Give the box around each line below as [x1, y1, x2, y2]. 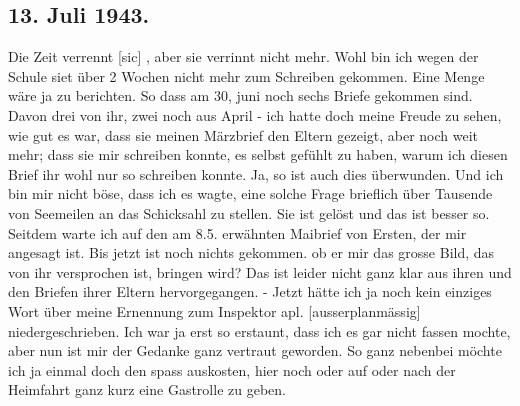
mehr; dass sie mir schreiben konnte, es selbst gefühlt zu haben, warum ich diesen [8, 144, 508, 165]
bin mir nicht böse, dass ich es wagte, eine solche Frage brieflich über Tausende [8, 183, 493, 204]
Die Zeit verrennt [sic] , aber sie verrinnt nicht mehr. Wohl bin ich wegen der [8, 46, 479, 67]
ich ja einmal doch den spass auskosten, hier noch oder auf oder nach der [8, 359, 456, 380]
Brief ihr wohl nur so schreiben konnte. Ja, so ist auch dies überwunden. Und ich [8, 163, 504, 184]
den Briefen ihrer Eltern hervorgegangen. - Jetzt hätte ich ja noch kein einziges [8, 281, 492, 302]
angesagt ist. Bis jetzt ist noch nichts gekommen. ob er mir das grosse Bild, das [8, 242, 495, 263]
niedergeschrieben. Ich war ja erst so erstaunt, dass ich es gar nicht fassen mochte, [8, 320, 511, 341]
